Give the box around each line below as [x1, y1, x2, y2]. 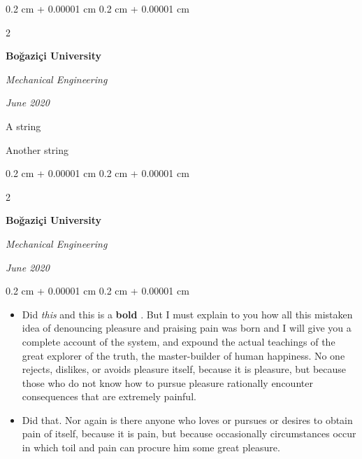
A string [6, 118, 41, 133]
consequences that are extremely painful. [22, 389, 196, 404]
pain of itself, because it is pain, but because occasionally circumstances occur [22, 426, 356, 441]
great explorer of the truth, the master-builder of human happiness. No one [22, 348, 345, 362]
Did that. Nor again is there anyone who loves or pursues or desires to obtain [22, 412, 353, 427]
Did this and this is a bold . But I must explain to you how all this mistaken [22, 306, 353, 321]
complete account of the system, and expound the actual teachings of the [22, 334, 335, 348]
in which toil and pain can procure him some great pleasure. [22, 440, 280, 455]
